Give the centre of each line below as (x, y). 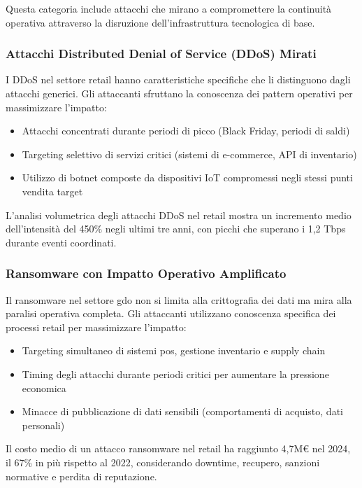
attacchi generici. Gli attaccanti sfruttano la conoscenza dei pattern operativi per (179, 93)
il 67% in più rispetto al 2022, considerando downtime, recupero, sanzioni (163, 462)
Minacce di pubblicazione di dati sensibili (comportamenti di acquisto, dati (182, 411)
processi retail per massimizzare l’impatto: (96, 327)
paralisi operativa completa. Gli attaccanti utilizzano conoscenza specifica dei (171, 313)
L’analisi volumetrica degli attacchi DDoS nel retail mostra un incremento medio (179, 215)
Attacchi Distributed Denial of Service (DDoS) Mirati (161, 54)
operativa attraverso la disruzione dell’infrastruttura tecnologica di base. (160, 22)
